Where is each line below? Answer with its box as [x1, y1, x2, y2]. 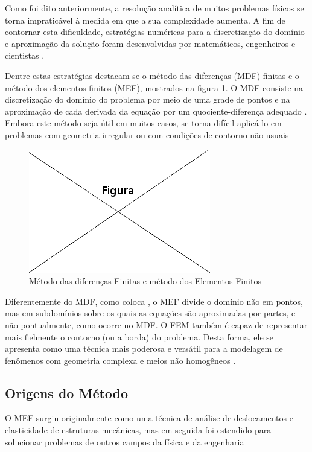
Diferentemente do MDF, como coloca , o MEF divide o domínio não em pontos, [5, 294, 303, 307]
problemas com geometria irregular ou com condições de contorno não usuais [5, 128, 289, 141]
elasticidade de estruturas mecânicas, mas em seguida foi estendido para [5, 424, 272, 436]
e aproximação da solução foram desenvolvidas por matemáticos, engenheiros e [5, 37, 296, 49]
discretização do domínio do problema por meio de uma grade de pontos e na [5, 93, 290, 106]
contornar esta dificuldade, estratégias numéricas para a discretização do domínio [5, 25, 305, 38]
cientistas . [5, 49, 45, 62]
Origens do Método [5, 383, 129, 402]
